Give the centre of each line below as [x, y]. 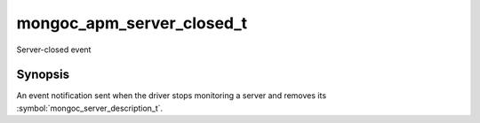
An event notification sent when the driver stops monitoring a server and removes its [172, 96]
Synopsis [43, 75]
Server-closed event [54, 50]
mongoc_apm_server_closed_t [132, 23]
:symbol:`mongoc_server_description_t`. [90, 108]
